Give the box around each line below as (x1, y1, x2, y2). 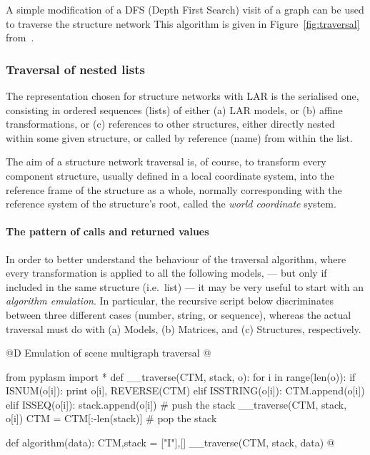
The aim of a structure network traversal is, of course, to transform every (6, 154, 326, 169)
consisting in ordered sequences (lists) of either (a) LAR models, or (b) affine (6, 102, 343, 117)
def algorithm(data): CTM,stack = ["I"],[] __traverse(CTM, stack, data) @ (6, 435, 335, 450)
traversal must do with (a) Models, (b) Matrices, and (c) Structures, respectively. (6, 321, 361, 336)
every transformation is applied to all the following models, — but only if (6, 265, 327, 280)
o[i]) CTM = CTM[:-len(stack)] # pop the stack (6, 411, 217, 426)
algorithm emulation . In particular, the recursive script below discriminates (6, 293, 334, 308)
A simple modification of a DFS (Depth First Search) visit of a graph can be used (6, 2, 364, 16)
